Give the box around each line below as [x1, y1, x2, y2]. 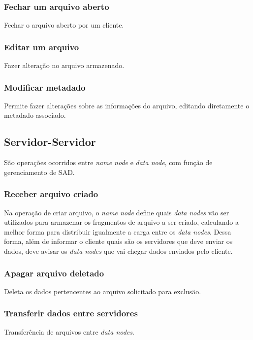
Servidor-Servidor [4, 134, 96, 149]
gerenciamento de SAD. [4, 167, 75, 177]
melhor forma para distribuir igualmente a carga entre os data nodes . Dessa [4, 226, 231, 237]
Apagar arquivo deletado [4, 267, 104, 279]
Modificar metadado [4, 81, 86, 93]
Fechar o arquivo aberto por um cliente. [4, 20, 124, 30]
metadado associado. [4, 110, 66, 120]
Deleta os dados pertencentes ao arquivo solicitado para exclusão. [4, 286, 201, 296]
